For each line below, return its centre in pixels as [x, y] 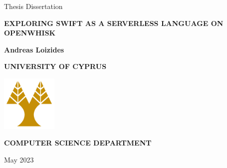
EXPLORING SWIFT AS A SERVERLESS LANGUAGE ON [114, 23]
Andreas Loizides [34, 49]
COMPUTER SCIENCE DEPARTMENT [78, 143]
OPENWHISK [30, 33]
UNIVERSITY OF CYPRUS [55, 66]
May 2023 [19, 159]
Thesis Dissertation [33, 6]
